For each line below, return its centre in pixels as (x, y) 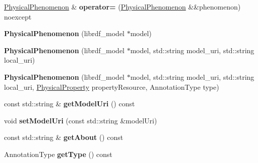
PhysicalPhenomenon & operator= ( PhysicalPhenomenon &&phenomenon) (122, 7)
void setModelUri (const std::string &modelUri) (81, 120)
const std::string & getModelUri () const (70, 104)
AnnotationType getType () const (58, 154)
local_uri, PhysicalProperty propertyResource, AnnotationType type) (112, 87)
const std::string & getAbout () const (64, 137)
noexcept (18, 16)
